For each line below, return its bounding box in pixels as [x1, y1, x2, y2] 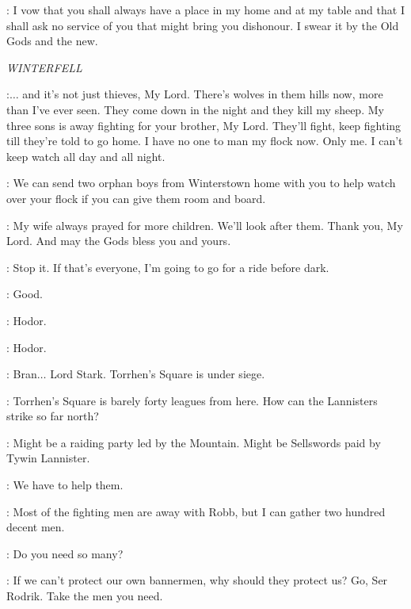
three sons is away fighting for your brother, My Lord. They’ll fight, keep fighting [6, 117, 401, 133]
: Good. [6, 285, 44, 302]
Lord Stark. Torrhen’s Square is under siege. [50, 366, 265, 382]
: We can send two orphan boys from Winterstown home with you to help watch [6, 174, 396, 191]
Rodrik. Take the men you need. [6, 588, 163, 604]
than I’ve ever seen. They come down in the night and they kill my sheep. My [6, 101, 384, 117]
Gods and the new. [6, 33, 98, 49]
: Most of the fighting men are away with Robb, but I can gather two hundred [6, 503, 386, 519]
